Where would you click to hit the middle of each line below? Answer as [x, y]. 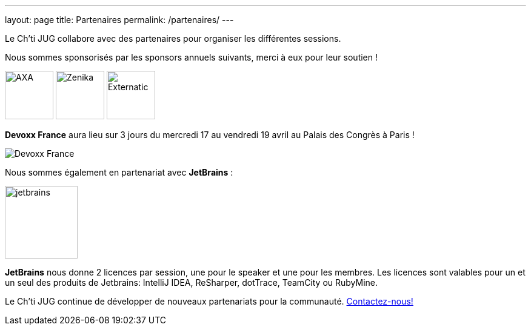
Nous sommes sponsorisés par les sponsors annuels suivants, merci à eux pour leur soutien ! [191, 57]
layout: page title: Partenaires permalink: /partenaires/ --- [119, 20]
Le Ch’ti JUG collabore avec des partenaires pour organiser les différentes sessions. [173, 38]
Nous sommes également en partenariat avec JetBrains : [119, 172]
